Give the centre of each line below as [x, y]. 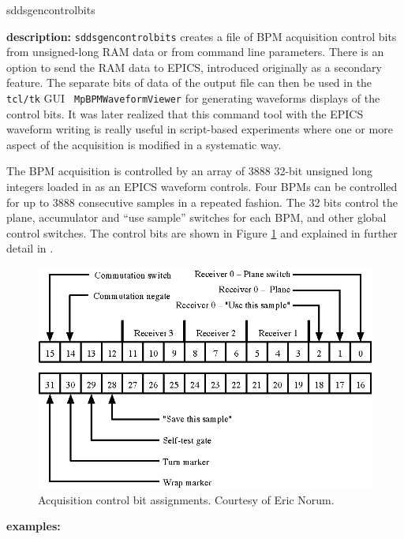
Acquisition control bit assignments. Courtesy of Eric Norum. [186, 499]
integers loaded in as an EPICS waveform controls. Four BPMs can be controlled [202, 187]
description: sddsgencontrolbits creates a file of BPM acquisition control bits [202, 36]
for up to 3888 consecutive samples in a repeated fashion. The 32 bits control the [202, 202]
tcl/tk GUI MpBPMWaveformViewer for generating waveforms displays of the [193, 98]
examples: [34, 526]
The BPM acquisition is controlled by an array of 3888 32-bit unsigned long [189, 171]
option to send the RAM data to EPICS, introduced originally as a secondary [194, 67]
